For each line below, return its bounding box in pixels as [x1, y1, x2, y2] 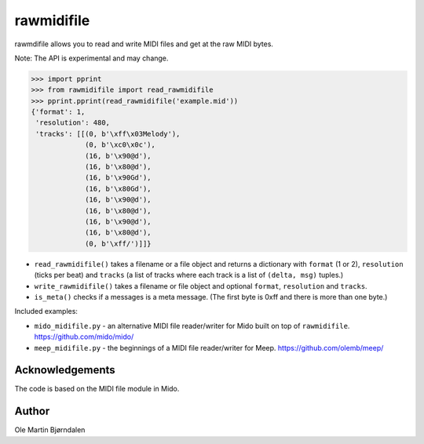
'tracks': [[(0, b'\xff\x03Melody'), [35, 129, 181, 138]
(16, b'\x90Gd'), [85, 173, 152, 182]
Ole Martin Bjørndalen [14, 425, 86, 435]
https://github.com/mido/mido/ [34, 332, 134, 341]
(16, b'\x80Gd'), [85, 184, 152, 193]
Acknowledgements [14, 363, 115, 377]
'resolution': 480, [35, 118, 110, 127]
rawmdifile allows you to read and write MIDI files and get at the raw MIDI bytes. [14, 39, 274, 49]
